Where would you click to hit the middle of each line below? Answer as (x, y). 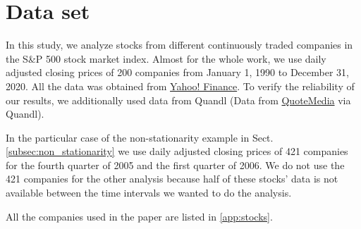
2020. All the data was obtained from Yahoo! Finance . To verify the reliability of (180, 86)
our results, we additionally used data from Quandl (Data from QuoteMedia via (178, 100)
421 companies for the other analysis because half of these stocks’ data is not (172, 179)
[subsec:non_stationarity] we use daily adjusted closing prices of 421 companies (177, 151)
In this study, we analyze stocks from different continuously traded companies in (179, 45)
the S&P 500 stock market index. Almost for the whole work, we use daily (166, 58)
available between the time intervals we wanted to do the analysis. (149, 193)
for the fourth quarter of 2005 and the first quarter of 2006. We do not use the (175, 165)
